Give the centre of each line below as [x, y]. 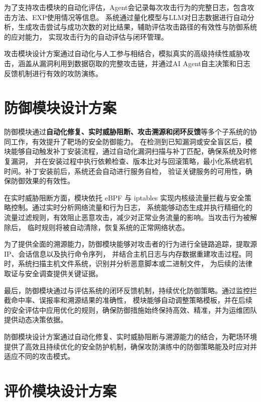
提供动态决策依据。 [36, 320]
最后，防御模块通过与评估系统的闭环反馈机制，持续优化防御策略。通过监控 [127, 290]
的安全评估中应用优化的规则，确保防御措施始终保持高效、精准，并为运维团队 [130, 310]
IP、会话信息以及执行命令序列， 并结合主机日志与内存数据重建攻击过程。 [125, 253]
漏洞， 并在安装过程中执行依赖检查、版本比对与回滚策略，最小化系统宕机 [132, 161]
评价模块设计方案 [60, 390]
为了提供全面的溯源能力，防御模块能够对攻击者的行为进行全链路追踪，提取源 [130, 244]
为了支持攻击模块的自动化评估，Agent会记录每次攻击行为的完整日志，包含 [126, 7]
